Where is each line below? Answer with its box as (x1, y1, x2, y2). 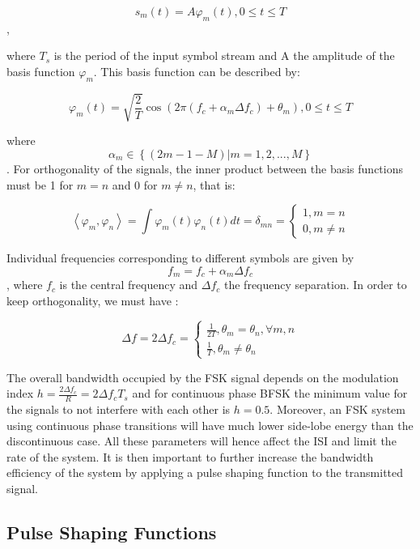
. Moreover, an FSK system (269, 401, 405, 418)
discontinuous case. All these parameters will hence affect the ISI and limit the (6, 432, 397, 449)
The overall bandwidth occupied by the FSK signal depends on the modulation (6, 368, 399, 385)
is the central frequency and (59, 276, 198, 293)
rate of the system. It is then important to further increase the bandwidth (6, 448, 374, 465)
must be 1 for (6, 176, 74, 193)
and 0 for (112, 176, 158, 193)
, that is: (193, 176, 235, 193)
